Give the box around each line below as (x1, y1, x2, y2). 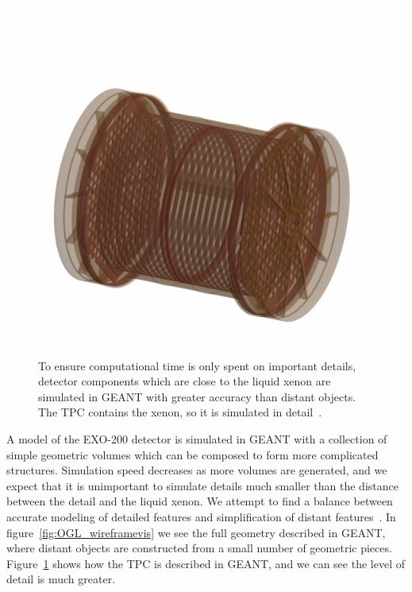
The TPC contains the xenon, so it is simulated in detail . (38, 404, 322, 420)
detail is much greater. (6, 571, 116, 587)
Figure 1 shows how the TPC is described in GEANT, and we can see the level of (6, 555, 405, 571)
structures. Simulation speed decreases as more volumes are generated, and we (6, 462, 387, 478)
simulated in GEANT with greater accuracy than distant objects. (38, 388, 356, 404)
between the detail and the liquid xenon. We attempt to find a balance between (6, 493, 393, 509)
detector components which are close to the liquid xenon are (38, 373, 331, 389)
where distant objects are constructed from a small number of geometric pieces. (6, 540, 392, 556)
